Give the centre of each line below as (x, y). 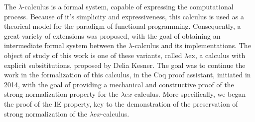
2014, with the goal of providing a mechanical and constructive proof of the (119, 84)
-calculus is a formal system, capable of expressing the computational (128, 6)
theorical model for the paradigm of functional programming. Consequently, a (123, 26)
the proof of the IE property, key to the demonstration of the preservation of (121, 103)
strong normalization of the (46, 113)
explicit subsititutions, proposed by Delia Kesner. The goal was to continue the (125, 65)
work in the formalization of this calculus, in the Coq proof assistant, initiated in (127, 75)
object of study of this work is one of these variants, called (93, 55)
